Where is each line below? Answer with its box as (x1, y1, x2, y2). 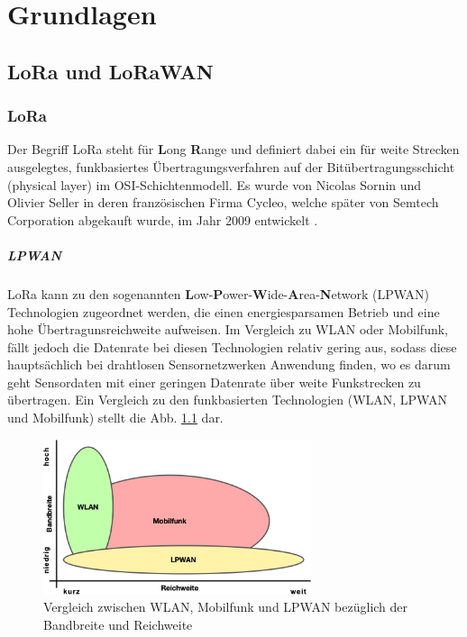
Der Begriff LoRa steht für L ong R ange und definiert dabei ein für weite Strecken (7, 140, 460, 159)
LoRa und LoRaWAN (7, 57, 214, 85)
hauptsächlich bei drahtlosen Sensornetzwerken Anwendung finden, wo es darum (7, 355, 451, 374)
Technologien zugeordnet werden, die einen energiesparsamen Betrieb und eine (7, 302, 440, 321)
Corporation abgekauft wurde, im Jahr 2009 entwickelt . (7, 210, 318, 229)
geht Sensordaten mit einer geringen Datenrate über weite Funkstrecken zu (7, 372, 421, 391)
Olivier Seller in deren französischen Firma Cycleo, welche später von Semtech (7, 193, 439, 212)
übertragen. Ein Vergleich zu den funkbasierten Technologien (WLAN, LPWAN (7, 390, 447, 409)
